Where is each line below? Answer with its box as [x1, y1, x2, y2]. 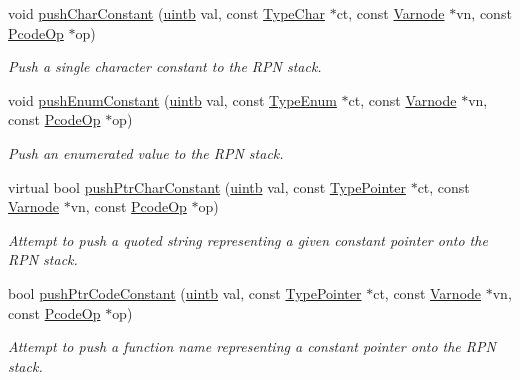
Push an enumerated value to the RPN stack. [8, 142, 284, 163]
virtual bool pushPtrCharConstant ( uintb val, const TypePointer [8, 176, 406, 197]
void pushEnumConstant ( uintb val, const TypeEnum [8, 89, 337, 110]
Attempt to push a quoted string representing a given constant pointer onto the [8, 229, 488, 250]
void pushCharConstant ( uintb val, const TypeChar [8, 3, 325, 23]
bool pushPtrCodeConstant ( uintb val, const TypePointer [8, 282, 362, 303]
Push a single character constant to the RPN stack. [8, 56, 322, 77]
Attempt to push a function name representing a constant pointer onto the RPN [8, 336, 496, 357]
